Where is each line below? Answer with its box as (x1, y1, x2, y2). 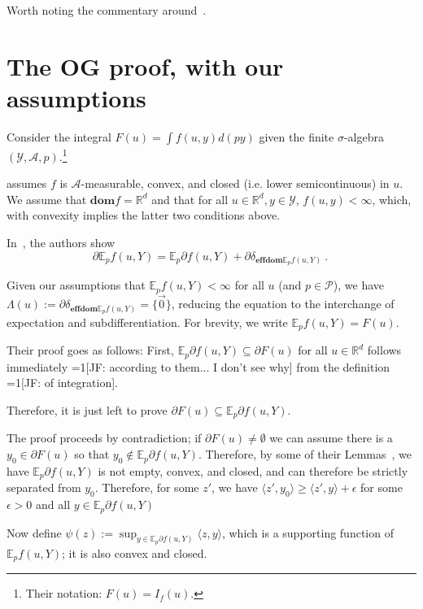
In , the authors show (7, 233, 116, 250)
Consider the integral (7, 128, 111, 145)
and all (36, 496, 71, 513)
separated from (7, 479, 81, 496)
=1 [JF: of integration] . (7, 374, 118, 391)
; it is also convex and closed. (62, 544, 207, 561)
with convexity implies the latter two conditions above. (7, 207, 281, 224)
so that (74, 446, 110, 463)
